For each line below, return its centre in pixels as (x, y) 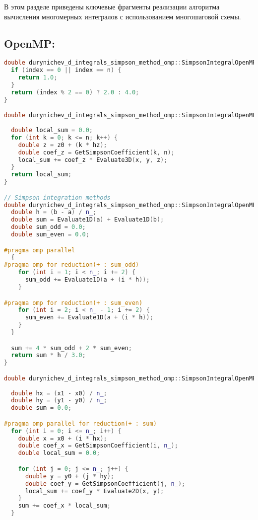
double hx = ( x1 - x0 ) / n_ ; (59, 393)
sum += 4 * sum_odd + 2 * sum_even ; (71, 348)
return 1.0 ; (38, 78)
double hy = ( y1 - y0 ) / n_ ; (59, 401)
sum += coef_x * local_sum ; (64, 506)
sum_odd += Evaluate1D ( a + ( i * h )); (87, 280)
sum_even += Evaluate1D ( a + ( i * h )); (89, 318)
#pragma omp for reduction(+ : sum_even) (73, 303)
